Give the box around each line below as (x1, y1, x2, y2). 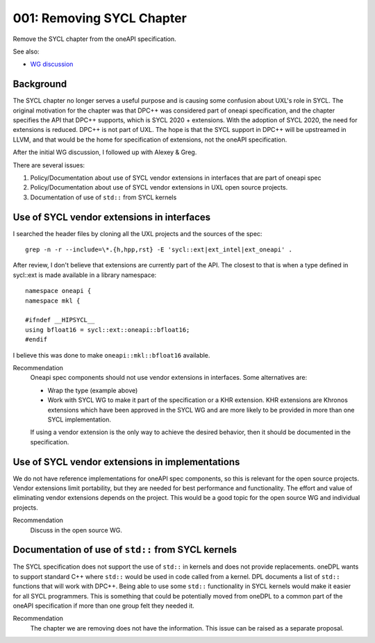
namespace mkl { (25, 297, 81, 305)
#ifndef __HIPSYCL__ (25, 316, 95, 324)
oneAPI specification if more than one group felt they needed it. (12, 601, 194, 610)
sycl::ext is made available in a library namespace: (12, 271, 157, 279)
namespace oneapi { (25, 287, 92, 295)
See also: (12, 47, 40, 56)
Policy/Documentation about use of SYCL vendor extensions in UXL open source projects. (30, 183, 288, 192)
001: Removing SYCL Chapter (12, 10, 187, 26)
